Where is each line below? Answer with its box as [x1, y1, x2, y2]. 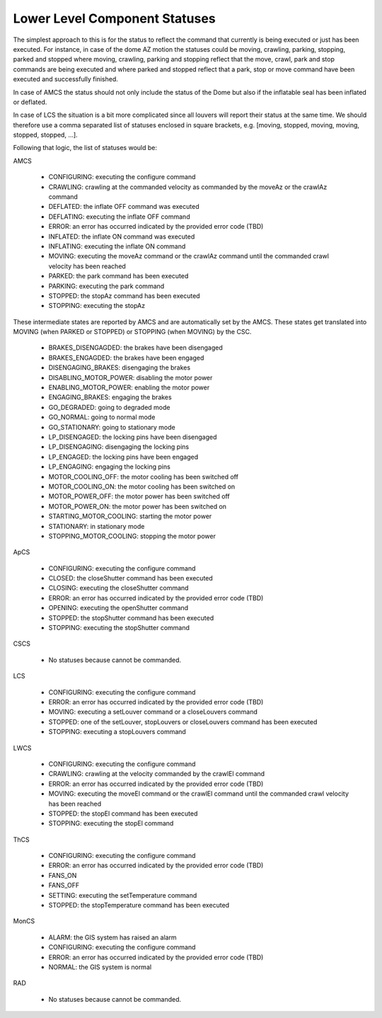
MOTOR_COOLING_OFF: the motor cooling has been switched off [48, 472, 238, 481]
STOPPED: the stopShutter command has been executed [48, 613, 214, 622]
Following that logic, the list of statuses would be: [13, 144, 157, 152]
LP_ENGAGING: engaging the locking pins [48, 462, 171, 471]
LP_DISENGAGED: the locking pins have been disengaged [48, 433, 217, 441]
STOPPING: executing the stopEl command [48, 819, 174, 828]
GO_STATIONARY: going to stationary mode [48, 423, 176, 431]
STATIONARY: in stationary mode [48, 522, 145, 530]
